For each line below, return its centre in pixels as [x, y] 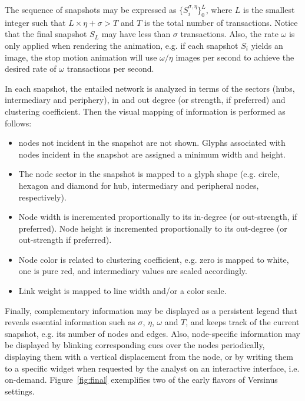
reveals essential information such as [70, 322]
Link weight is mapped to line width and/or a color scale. [122, 291]
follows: [18, 123]
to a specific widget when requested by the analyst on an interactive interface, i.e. [152, 368]
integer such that [35, 22]
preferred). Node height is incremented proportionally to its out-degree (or [153, 228]
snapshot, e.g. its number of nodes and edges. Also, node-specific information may [152, 333]
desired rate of [31, 68]
